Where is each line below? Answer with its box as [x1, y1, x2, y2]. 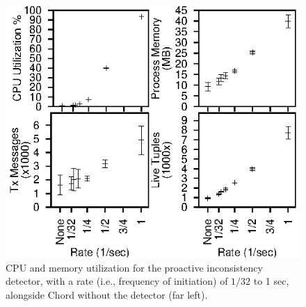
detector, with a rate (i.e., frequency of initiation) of [6, 274, 228, 288]
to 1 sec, [253, 274, 289, 288]
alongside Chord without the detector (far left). [6, 287, 208, 301]
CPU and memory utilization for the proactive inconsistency [6, 260, 263, 274]
